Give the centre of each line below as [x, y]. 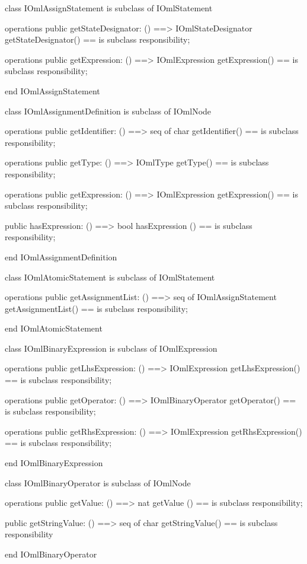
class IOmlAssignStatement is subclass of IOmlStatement [109, 8]
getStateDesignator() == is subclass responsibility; [97, 39]
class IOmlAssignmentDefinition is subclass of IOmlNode [108, 111]
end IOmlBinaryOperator [51, 554]
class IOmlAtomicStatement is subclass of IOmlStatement [110, 277]
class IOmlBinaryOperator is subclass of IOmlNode [98, 482]
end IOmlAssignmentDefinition [61, 256]
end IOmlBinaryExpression [54, 463]
